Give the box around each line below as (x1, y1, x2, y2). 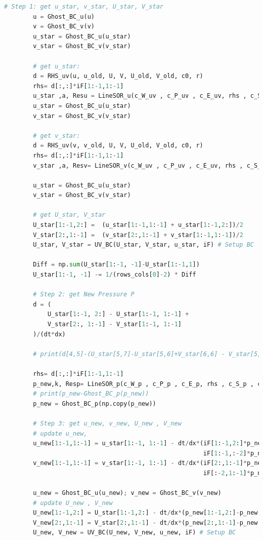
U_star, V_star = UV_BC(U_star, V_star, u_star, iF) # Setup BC (33, 241, 254, 249)
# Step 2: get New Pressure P (33, 291, 135, 298)
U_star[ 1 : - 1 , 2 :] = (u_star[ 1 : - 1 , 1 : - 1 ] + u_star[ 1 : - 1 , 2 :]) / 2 (33, 221, 243, 229)
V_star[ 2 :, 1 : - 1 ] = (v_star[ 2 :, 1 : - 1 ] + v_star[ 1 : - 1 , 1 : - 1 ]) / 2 (33, 231, 243, 239)
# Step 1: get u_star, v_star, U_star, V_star (4, 3, 163, 10)
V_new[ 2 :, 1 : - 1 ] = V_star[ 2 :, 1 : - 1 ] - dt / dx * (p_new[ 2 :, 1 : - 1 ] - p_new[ (33, 519, 261, 526)
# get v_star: (33, 132, 80, 139)
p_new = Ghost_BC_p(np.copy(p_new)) (33, 400, 156, 407)
